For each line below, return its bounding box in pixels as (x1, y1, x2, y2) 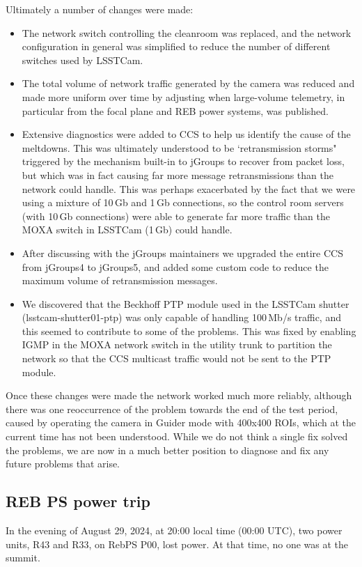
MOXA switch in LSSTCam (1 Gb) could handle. (22, 222, 233, 237)
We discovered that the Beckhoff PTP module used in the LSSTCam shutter (22, 296, 349, 311)
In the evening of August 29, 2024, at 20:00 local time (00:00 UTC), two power (6, 523, 343, 538)
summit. (6, 550, 40, 565)
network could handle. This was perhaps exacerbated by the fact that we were (22, 181, 356, 196)
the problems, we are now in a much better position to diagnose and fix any (6, 442, 329, 457)
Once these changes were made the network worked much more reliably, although (6, 388, 352, 403)
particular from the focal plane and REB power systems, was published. (22, 103, 329, 118)
